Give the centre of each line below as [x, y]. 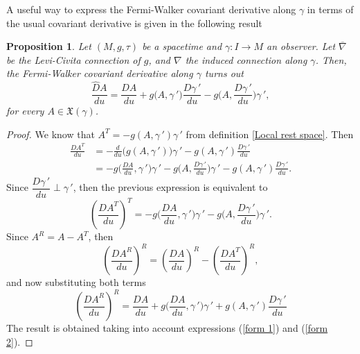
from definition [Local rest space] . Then [270, 134]
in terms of [330, 9]
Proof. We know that [51, 134]
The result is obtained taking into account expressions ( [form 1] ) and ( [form [167, 328]
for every [25, 111]
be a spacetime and [182, 46]
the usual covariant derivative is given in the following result [134, 23]
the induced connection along [246, 59]
